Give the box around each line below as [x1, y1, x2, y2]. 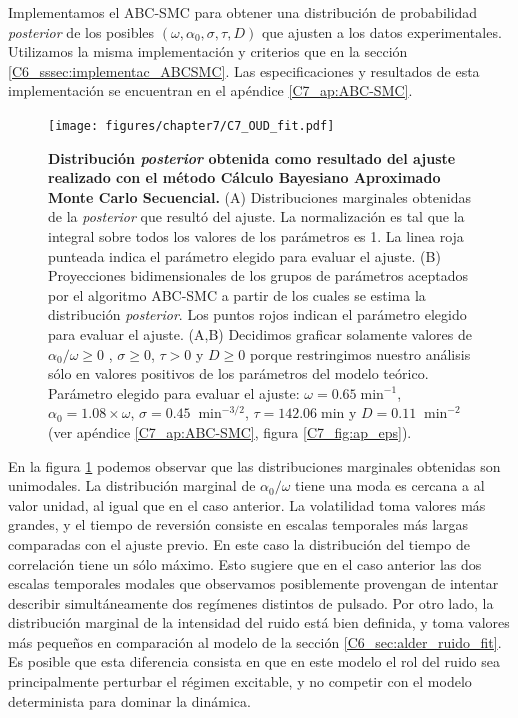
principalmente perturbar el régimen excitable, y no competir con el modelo [8, 671, 472, 692]
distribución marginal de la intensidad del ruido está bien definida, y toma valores [8, 612, 510, 633]
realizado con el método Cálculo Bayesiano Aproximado [48, 167, 441, 188]
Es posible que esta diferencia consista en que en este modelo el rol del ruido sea [8, 651, 500, 672]
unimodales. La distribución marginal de [8, 475, 256, 496]
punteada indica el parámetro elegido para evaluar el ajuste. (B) [48, 245, 441, 266]
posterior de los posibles [8, 21, 155, 42]
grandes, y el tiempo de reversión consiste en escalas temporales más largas [8, 514, 469, 535]
